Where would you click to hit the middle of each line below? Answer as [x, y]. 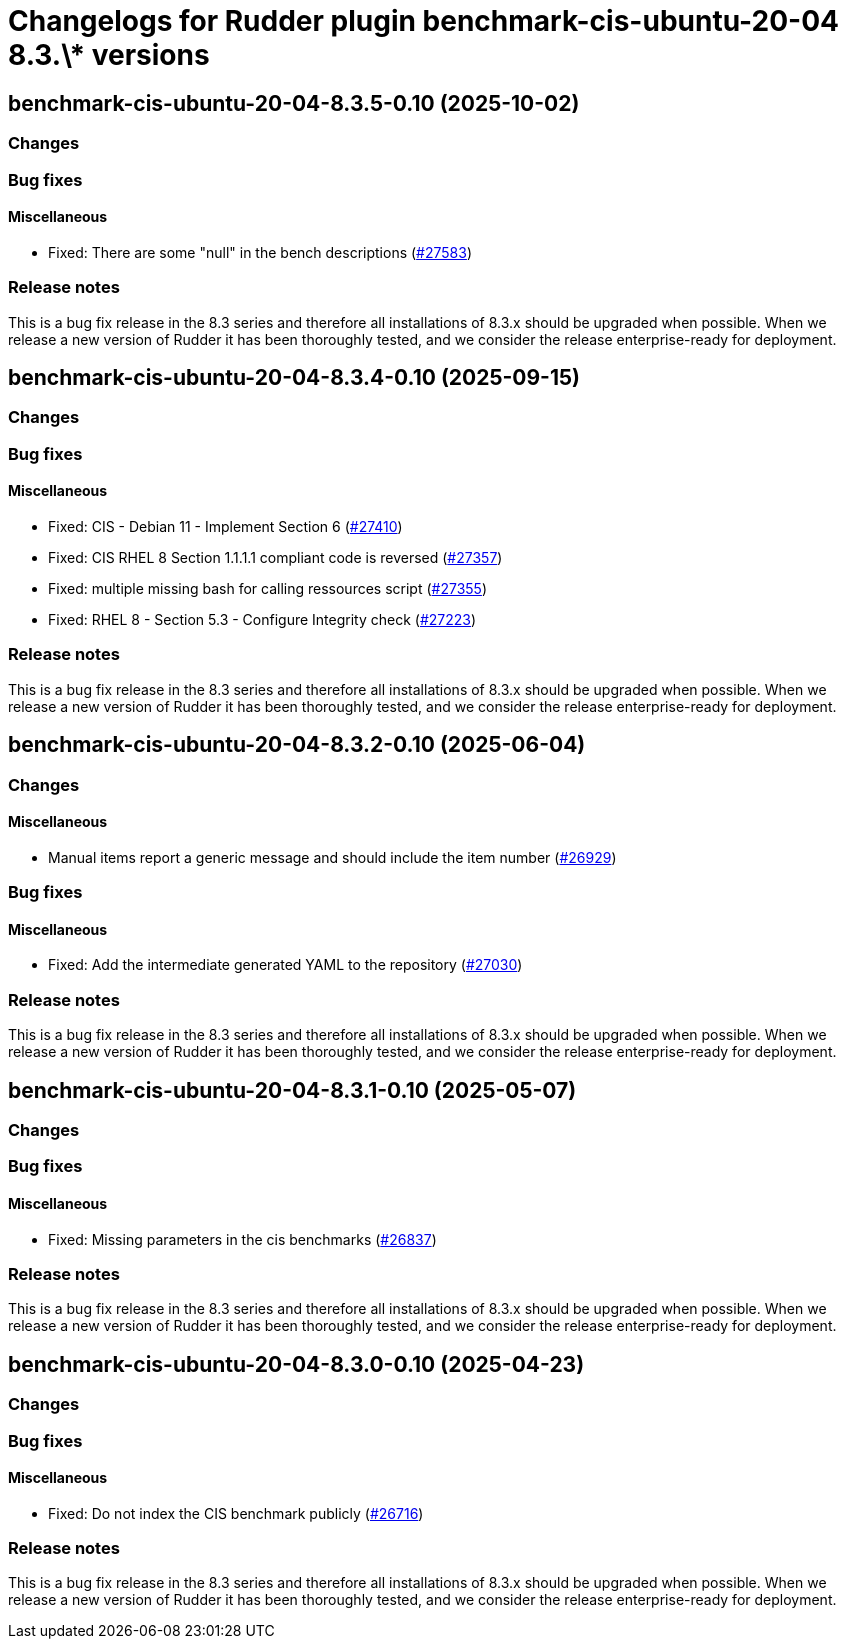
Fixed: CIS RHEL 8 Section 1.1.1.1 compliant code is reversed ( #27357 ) [275, 557]
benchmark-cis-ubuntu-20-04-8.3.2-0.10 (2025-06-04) [297, 745]
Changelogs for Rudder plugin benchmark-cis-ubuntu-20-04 [423, 21]
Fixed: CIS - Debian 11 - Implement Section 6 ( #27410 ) [225, 526]
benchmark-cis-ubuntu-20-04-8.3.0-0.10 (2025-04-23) [296, 1364]
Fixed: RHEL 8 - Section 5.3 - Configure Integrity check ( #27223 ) [262, 619]
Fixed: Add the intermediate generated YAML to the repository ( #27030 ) [285, 965]
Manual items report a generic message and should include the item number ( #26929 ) [332, 857]
